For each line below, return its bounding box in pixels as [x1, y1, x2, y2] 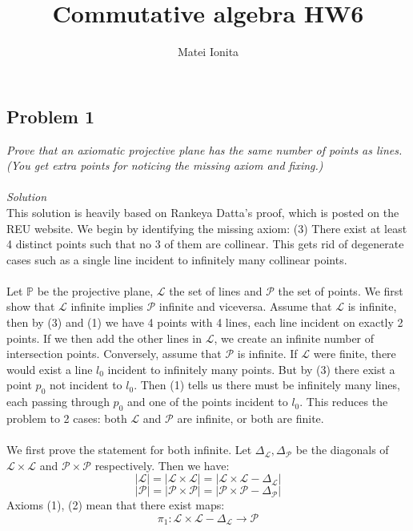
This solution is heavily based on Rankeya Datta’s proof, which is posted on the [6, 203, 399, 220]
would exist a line [6, 360, 93, 377]
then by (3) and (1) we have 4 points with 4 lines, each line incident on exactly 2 [6, 314, 403, 331]
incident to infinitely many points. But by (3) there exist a [107, 360, 395, 377]
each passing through [6, 393, 110, 410]
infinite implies [70, 298, 143, 315]
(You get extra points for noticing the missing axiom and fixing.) [6, 157, 323, 174]
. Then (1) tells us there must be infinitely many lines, [134, 376, 400, 393]
